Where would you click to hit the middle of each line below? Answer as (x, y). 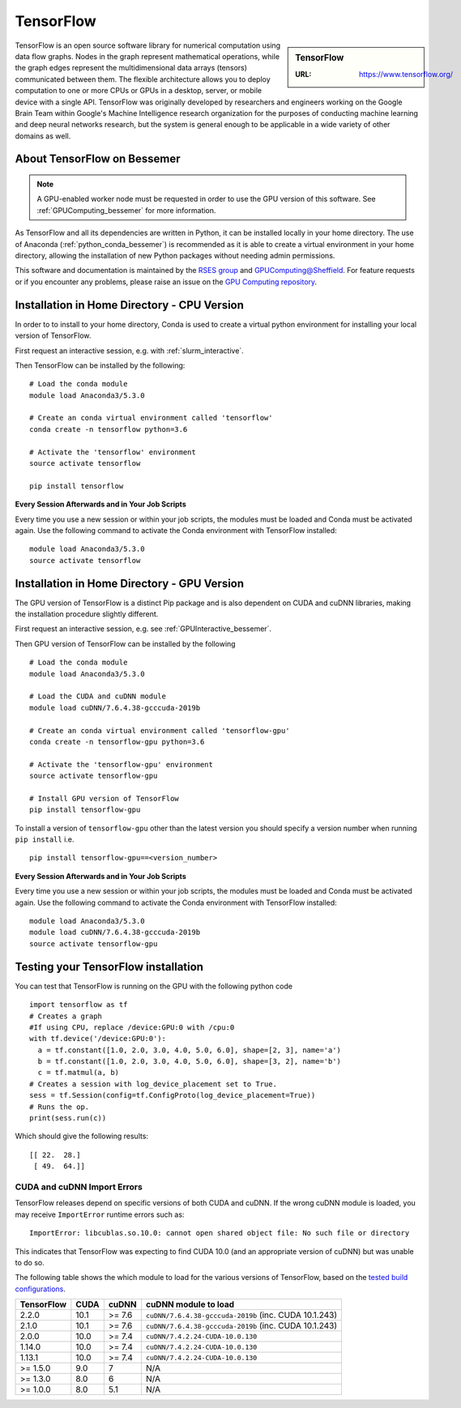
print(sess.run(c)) (68, 1118)
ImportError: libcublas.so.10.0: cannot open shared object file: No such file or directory (220, 1233)
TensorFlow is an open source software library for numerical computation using (148, 45)
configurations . (41, 1289)
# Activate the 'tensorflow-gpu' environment (122, 764)
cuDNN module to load (190, 1304)
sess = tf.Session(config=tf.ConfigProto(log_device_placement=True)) (173, 1095)
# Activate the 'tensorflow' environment (113, 452)
